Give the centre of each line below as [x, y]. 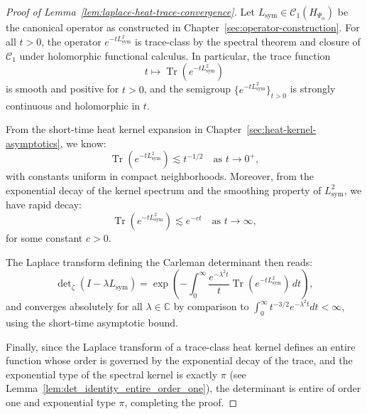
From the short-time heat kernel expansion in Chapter [124, 129]
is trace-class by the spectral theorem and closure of [247, 42]
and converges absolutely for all [74, 306]
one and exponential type [61, 402]
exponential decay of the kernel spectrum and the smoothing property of [164, 190]
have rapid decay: [44, 205]
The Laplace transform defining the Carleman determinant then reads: [159, 261]
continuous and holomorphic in [73, 105]
